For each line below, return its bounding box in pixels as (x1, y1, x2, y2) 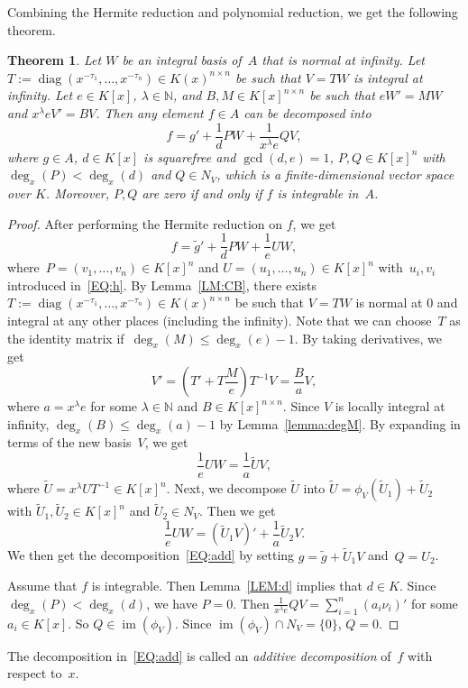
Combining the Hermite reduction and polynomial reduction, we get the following (7, 3, 458, 21)
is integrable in (277, 184, 359, 203)
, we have (146, 593, 197, 612)
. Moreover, (45, 184, 110, 203)
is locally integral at (335, 397, 445, 416)
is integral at (353, 68, 423, 87)
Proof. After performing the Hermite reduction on (7, 214, 283, 233)
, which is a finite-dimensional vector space (216, 165, 454, 184)
